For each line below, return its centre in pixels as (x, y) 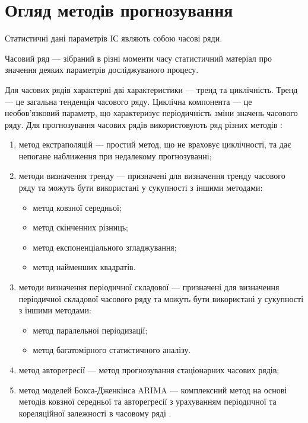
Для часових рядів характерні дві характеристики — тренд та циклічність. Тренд (151, 89)
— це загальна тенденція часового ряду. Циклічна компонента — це (128, 101)
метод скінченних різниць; (80, 227)
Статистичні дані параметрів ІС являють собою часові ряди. (114, 38)
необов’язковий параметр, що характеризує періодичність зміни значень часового (151, 113)
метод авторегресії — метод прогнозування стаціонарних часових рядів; (149, 370)
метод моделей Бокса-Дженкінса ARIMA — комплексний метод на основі (153, 390)
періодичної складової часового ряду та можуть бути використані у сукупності (161, 298)
